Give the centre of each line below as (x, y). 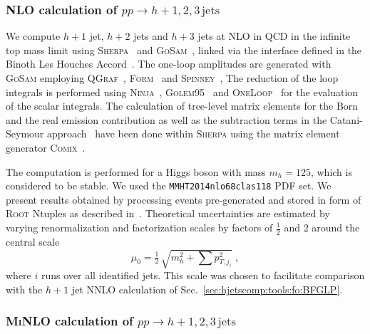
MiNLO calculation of (70, 321)
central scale (33, 241)
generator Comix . (46, 147)
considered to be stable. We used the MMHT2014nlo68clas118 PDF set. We (169, 186)
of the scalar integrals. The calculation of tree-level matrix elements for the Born (182, 106)
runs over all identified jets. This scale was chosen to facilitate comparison (203, 275)
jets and (151, 36)
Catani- (346, 119)
